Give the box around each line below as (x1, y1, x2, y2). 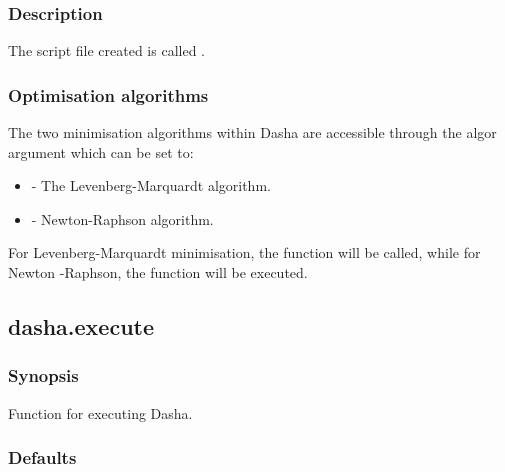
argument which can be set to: (8, 141, 194, 162)
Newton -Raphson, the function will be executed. (8, 262, 308, 282)
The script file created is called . (8, 40, 205, 61)
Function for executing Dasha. (8, 402, 193, 423)
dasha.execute (8, 310, 155, 341)
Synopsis (8, 363, 79, 388)
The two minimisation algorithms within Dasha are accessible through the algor (8, 122, 497, 143)
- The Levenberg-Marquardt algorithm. (31, 175, 271, 196)
